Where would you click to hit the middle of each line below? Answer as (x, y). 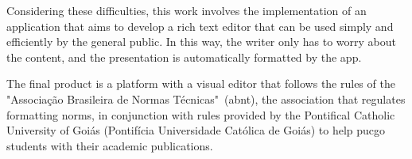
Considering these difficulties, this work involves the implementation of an (187, 10)
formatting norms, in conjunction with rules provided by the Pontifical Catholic (201, 114)
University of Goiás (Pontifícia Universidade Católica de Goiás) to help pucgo (196, 130)
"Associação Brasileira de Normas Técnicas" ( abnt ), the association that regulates (206, 98)
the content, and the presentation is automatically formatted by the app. (184, 57)
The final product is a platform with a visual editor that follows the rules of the (201, 83)
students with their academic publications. (110, 145)
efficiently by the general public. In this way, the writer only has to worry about (201, 42)
